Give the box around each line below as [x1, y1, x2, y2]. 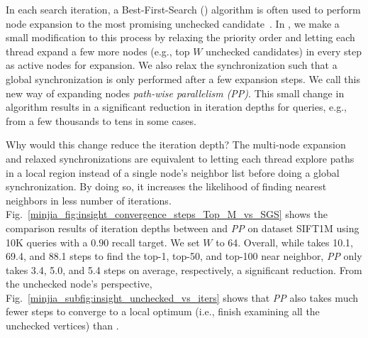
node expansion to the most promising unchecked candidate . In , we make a [6, 16, 340, 31]
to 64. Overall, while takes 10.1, [216, 234, 353, 249]
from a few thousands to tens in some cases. [6, 113, 196, 128]
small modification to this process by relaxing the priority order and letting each [6, 30, 355, 45]
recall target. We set [111, 234, 200, 249]
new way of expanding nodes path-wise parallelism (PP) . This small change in [6, 85, 345, 100]
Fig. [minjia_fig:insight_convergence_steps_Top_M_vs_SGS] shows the [6, 207, 328, 222]
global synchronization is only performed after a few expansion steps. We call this [6, 71, 360, 86]
